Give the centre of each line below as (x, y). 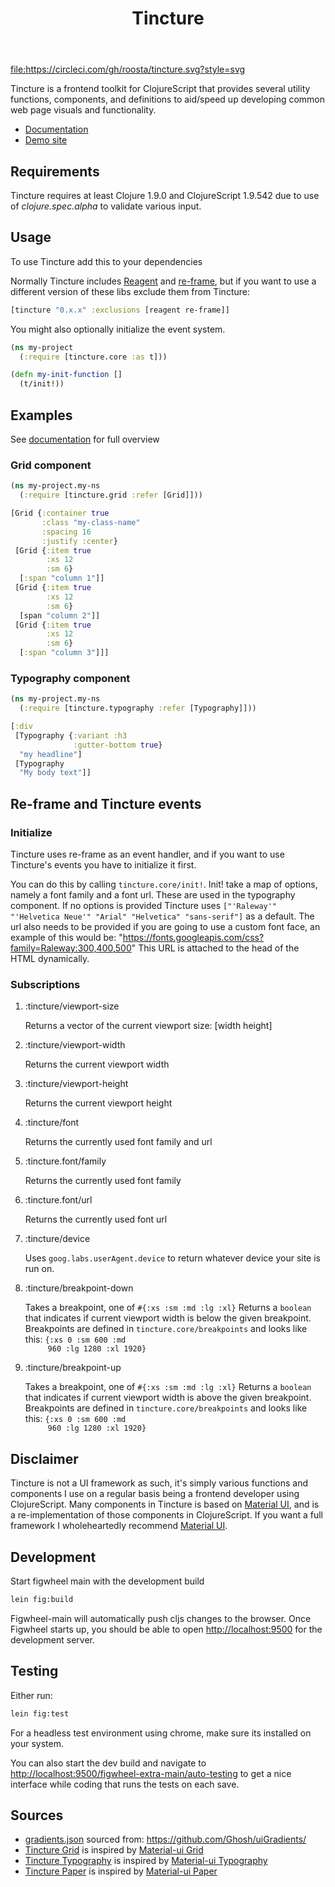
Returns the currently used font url (96, 1219)
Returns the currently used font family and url (118, 1142)
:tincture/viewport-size (72, 1006)
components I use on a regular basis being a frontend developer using (155, 1494)
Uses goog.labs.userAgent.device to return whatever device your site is (172, 1258)
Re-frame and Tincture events (106, 803)
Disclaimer (44, 1458)
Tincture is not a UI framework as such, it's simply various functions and (159, 1483)
